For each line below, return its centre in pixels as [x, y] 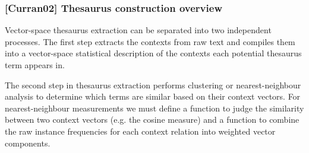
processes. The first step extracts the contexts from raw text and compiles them [150, 41]
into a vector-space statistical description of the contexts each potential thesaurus [153, 53]
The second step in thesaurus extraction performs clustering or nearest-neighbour [153, 85]
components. [28, 143]
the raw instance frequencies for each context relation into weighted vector [140, 131]
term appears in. [35, 65]
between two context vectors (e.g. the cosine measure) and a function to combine [152, 119]
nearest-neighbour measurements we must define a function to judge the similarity [154, 108]
